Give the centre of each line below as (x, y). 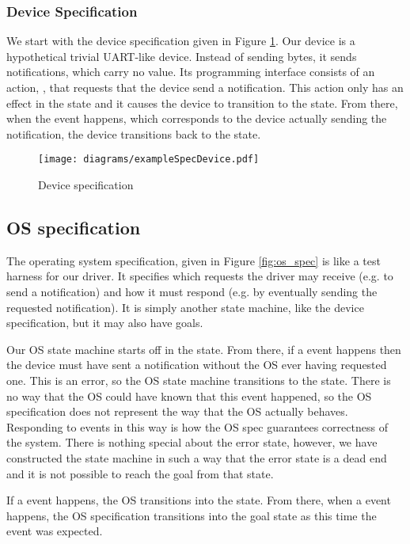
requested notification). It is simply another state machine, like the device (185, 307)
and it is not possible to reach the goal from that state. (140, 473)
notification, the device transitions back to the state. (134, 133)
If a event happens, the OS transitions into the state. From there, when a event (199, 500)
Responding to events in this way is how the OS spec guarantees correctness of (197, 426)
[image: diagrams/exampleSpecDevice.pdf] (149, 160)
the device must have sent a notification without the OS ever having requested (197, 365)
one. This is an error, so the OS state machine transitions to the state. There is (199, 380)
